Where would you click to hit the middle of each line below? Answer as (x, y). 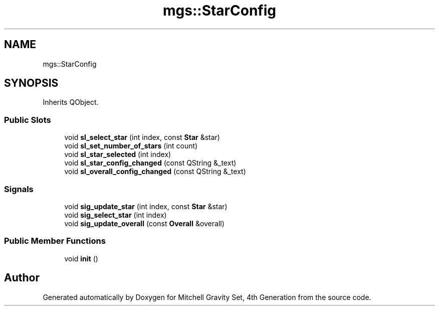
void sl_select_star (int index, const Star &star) (142, 137)
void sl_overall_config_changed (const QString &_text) (155, 172)
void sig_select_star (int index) (116, 215)
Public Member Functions (55, 241)
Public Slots (28, 120)
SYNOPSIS (31, 83)
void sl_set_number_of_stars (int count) (131, 146)
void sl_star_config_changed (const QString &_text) (150, 163)
